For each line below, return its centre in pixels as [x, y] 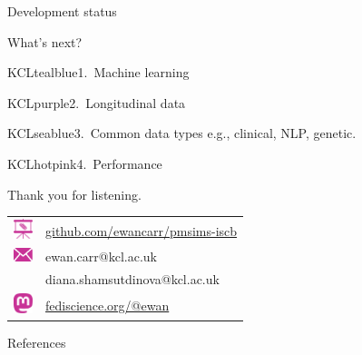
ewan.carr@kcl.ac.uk [101, 256]
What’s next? [45, 41]
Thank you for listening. [74, 194]
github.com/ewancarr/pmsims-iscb [142, 230]
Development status [62, 11]
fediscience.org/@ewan [108, 305]
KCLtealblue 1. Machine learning [98, 72]
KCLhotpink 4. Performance [85, 163]
